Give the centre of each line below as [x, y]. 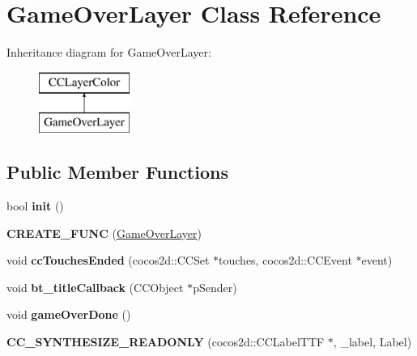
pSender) [215, 287]
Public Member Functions [117, 172]
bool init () [35, 206]
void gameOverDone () [69, 314]
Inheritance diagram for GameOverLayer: [109, 52]
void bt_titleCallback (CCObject [95, 287]
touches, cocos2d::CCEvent [285, 260]
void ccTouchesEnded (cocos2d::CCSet [108, 260]
